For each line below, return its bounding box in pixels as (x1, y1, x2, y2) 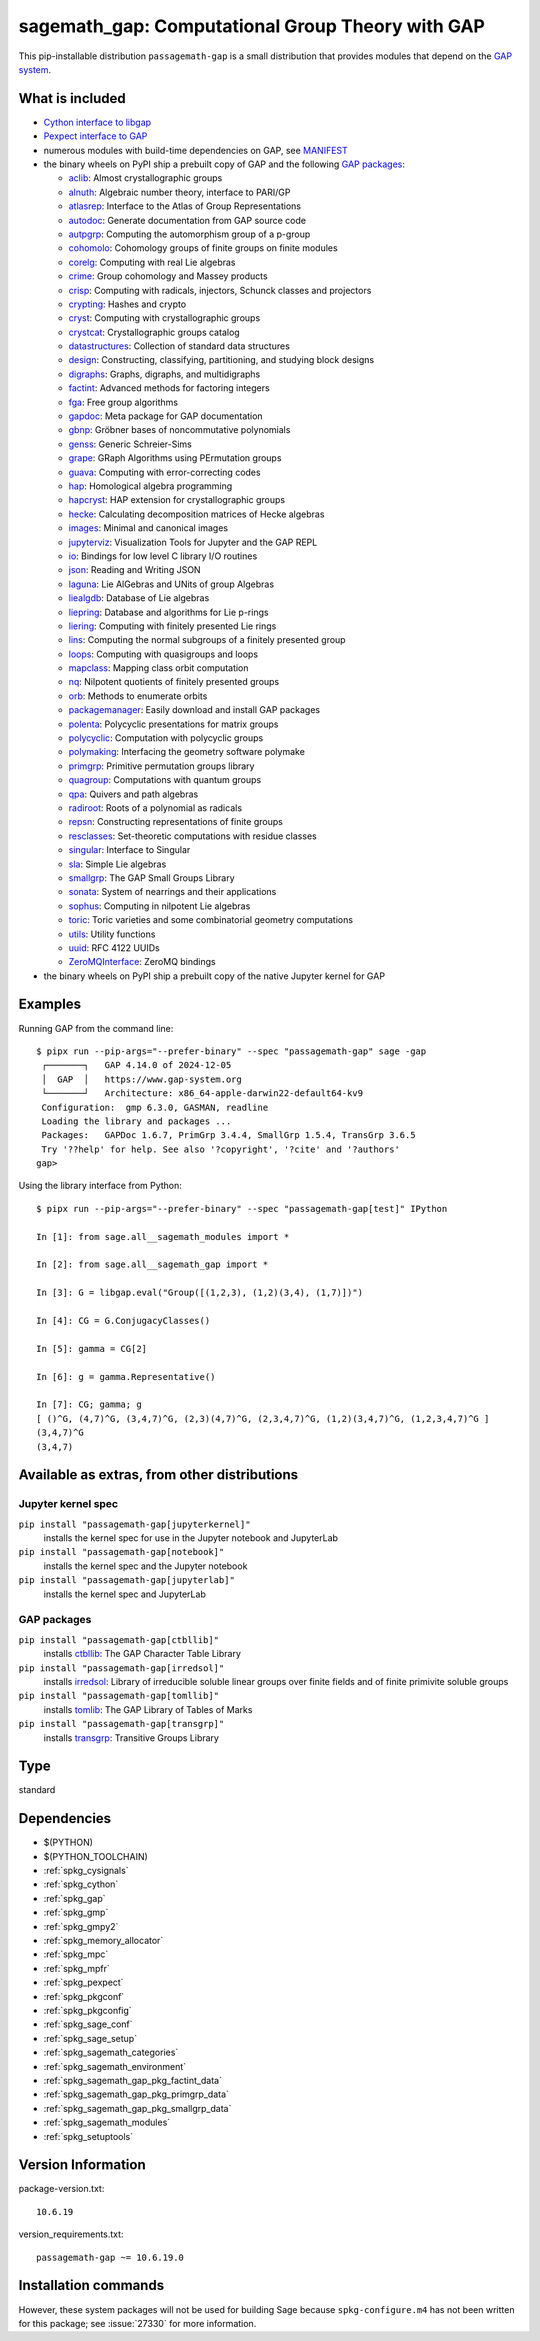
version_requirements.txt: (18, 2228, 124, 2240)
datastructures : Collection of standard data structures (68, 340, 290, 352)
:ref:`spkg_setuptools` (43, 2130, 134, 2142)
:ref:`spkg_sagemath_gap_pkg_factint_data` (43, 2074, 222, 2086)
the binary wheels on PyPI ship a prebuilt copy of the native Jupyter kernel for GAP (43, 970, 385, 982)
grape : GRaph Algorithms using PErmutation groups (68, 452, 282, 464)
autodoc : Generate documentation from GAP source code (68, 214, 307, 226)
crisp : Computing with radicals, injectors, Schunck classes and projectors (68, 284, 372, 296)
